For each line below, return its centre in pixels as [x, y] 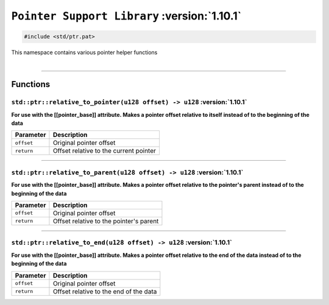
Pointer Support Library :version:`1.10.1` [126, 16]
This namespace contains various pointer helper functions [84, 52]
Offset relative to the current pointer [104, 151]
